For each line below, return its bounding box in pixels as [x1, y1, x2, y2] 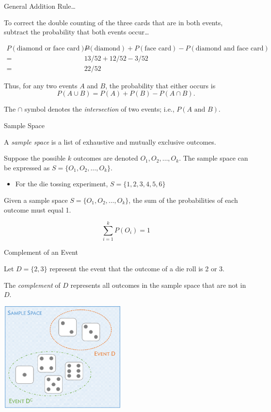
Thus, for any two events [4, 80, 78, 90]
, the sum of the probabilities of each [128, 195, 238, 205]
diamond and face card [195, 45, 264, 52]
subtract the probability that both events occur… [4, 27, 149, 37]
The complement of [4, 280, 61, 290]
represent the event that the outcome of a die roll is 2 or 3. [49, 263, 224, 273]
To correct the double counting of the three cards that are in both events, [4, 17, 223, 27]
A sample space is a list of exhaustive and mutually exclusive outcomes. [4, 136, 216, 147]
